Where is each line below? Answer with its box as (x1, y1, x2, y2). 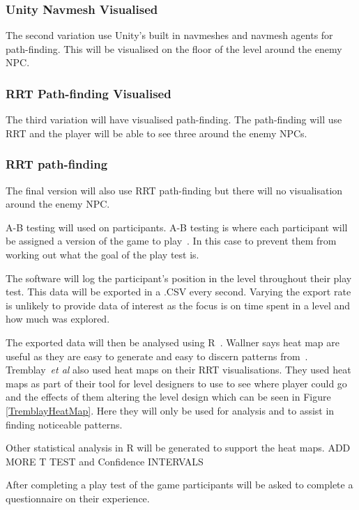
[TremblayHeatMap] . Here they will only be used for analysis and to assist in (6, 403, 335, 417)
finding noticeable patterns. (6, 417, 123, 431)
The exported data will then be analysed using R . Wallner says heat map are (6, 334, 339, 349)
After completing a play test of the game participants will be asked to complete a (6, 477, 353, 492)
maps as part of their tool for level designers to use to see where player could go (6, 376, 347, 390)
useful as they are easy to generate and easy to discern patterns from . (6, 348, 308, 363)
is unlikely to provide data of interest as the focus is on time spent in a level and (6, 297, 351, 312)
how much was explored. (6, 311, 110, 326)
